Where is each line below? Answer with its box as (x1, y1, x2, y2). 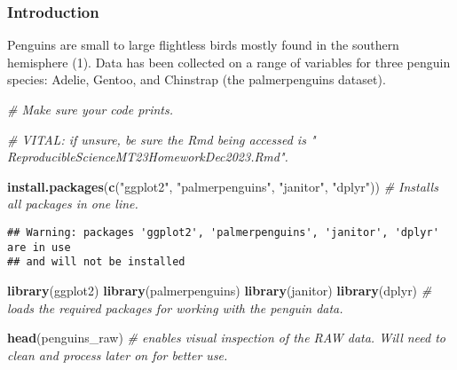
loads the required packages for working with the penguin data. (7, 298, 343, 317)
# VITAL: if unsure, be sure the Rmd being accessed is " (7, 130, 316, 148)
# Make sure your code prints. (7, 100, 174, 118)
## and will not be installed (7, 256, 185, 269)
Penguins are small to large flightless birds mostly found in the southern (7, 35, 399, 54)
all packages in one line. (7, 194, 138, 213)
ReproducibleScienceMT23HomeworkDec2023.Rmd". (7, 147, 288, 166)
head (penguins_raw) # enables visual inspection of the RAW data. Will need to (7, 328, 446, 347)
